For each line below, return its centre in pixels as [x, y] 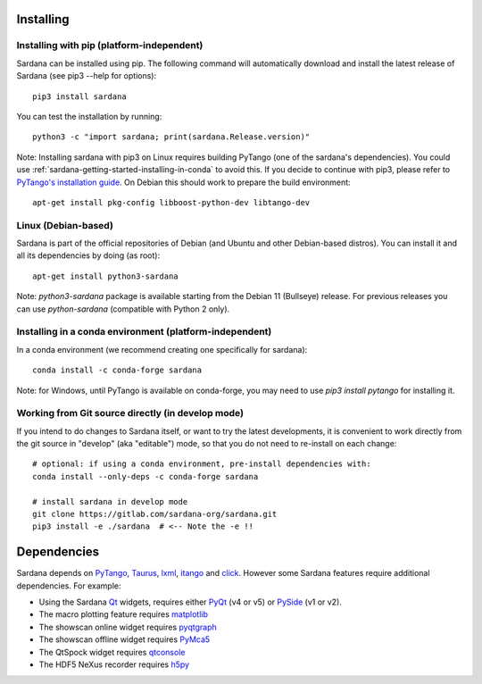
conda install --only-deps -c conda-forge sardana [145, 476]
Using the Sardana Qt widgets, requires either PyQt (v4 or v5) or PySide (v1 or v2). [191, 602]
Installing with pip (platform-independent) [110, 46]
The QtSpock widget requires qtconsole [112, 652]
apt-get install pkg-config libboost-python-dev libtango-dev [171, 202]
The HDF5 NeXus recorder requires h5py [114, 664]
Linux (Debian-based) [65, 225]
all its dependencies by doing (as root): [88, 255]
